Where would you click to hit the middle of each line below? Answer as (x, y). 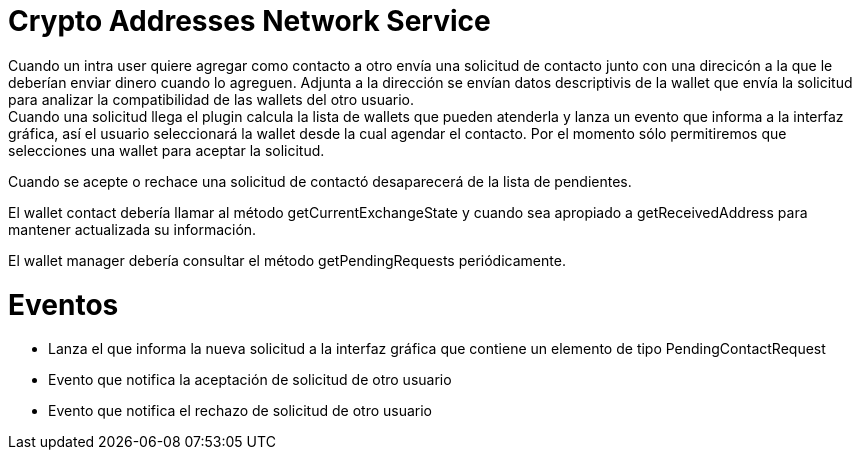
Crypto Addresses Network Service (249, 21)
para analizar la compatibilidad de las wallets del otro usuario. (211, 99)
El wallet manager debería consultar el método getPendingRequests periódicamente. (287, 260)
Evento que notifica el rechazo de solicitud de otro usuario (240, 411)
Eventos (63, 304)
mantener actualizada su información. (132, 229)
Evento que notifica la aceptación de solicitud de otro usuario (250, 380)
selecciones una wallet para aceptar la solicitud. (166, 150)
